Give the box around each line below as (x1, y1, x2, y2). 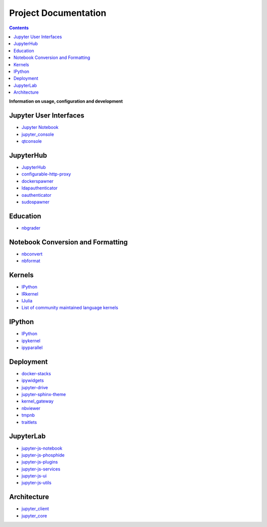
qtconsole (21, 138, 42, 144)
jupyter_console (21, 131, 54, 137)
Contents (9, 25, 29, 31)
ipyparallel (21, 345, 43, 351)
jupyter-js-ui (21, 473, 47, 479)
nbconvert (21, 251, 43, 257)
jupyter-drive (21, 384, 48, 390)
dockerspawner (21, 178, 54, 184)
